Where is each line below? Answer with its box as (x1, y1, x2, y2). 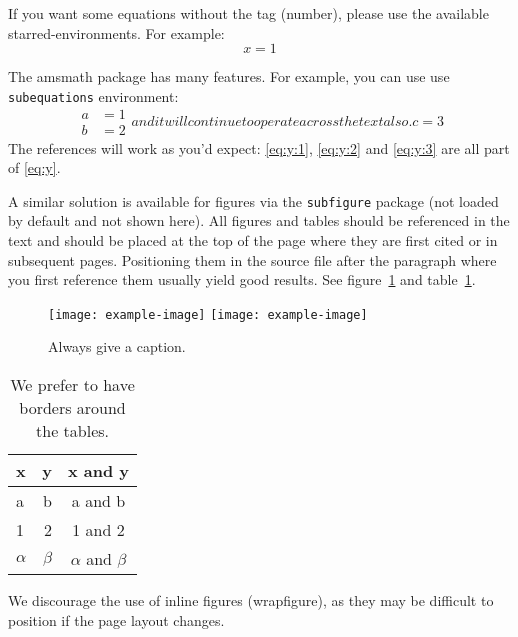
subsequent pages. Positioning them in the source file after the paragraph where (8, 249, 497, 270)
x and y (67, 458, 130, 482)
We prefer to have (10, 372, 135, 396)
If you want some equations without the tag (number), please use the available (8, 3, 489, 23)
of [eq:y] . (8, 157, 61, 178)
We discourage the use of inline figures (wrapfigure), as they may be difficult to (8, 589, 494, 610)
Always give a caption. (48, 336, 186, 357)
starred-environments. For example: (8, 22, 225, 43)
